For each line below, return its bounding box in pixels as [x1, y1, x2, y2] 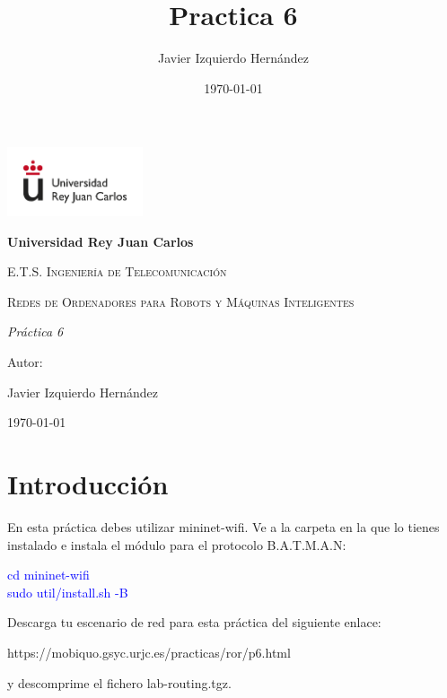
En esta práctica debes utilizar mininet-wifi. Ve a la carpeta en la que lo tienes [7, 517, 440, 536]
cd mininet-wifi [7, 565, 90, 584]
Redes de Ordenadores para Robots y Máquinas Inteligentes [7, 292, 355, 310]
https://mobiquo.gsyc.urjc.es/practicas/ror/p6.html [7, 642, 291, 661]
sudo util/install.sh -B [7, 582, 128, 601]
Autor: [7, 353, 43, 371]
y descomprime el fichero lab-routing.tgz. [7, 673, 232, 692]
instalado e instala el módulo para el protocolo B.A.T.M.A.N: [7, 535, 346, 554]
